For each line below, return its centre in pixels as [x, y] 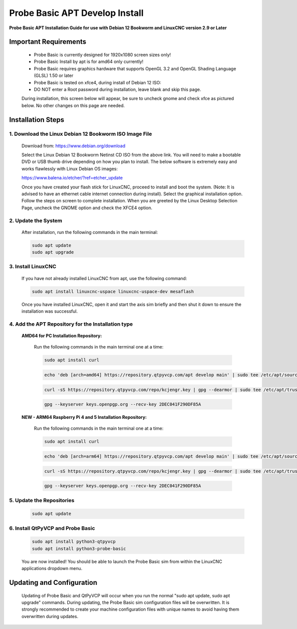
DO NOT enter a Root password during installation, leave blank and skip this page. [118, 89]
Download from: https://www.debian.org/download [74, 146]
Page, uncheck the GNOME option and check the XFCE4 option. [87, 208]
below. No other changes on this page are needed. [73, 105]
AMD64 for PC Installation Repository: [62, 336]
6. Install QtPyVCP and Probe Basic [52, 528]
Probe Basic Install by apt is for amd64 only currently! [89, 61]
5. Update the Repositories [42, 500]
